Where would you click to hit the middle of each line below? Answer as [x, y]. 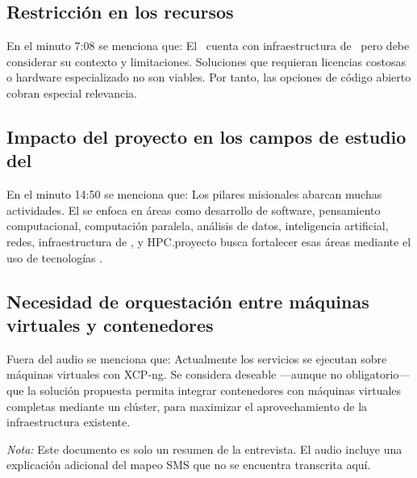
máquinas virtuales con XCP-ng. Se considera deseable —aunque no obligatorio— [208, 374]
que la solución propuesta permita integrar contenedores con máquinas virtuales [204, 390]
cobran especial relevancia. [72, 92]
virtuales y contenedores [110, 324]
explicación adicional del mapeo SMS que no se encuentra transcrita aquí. [189, 465]
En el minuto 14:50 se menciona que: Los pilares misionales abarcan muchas [194, 194]
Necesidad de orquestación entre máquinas [188, 301]
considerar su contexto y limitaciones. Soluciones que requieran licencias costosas [206, 61]
